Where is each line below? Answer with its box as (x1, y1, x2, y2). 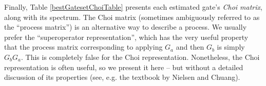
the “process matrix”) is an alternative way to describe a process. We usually (4, 21, 247, 32)
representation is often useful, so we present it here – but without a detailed (4, 61, 243, 72)
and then (176, 41, 204, 52)
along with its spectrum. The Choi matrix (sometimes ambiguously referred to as (4, 11, 260, 22)
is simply (217, 41, 245, 52)
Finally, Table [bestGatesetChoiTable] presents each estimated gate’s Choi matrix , (4, 2, 262, 12)
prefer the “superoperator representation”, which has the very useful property (4, 31, 249, 42)
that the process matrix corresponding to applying (4, 41, 163, 52)
